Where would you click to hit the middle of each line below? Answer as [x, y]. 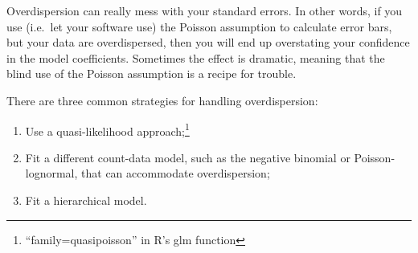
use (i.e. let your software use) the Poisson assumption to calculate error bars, [199, 26]
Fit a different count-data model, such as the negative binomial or [188, 157]
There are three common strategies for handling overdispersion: [162, 100]
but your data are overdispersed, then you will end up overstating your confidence [208, 42]
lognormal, [51, 173]
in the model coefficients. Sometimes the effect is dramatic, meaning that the [196, 57]
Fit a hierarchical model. [86, 200]
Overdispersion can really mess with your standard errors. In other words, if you [205, 10]
